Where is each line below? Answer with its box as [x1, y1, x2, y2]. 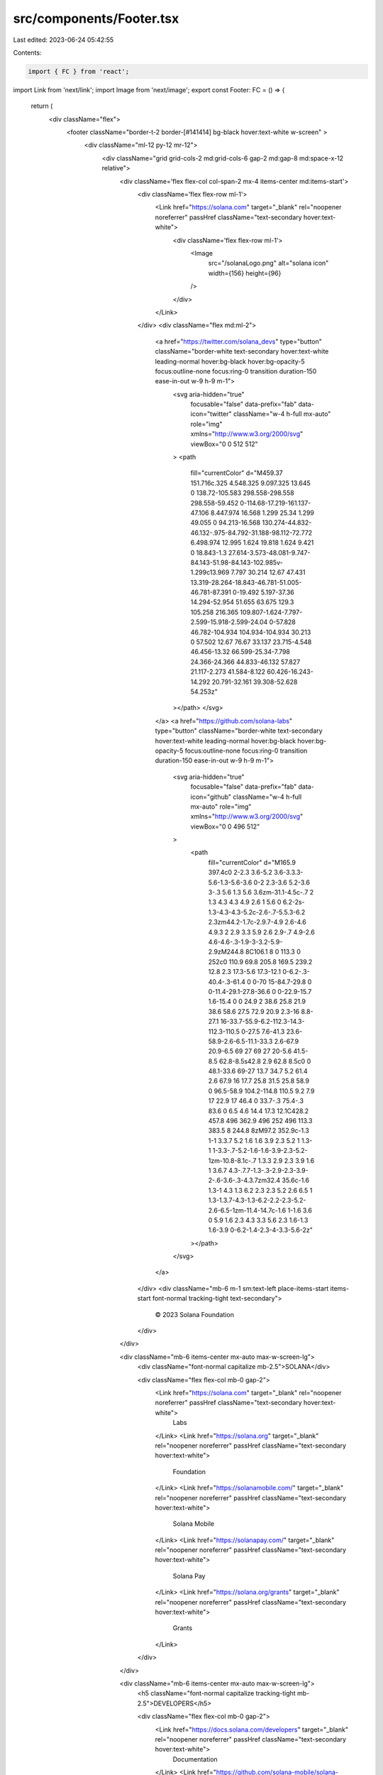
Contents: [13, 48, 42, 57]
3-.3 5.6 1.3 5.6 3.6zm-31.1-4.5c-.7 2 [208, 888, 314, 897]
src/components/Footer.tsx [13, 11, 179, 26]
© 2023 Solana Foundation [155, 1310, 234, 1318]
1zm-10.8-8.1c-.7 [208, 1156, 257, 1164]
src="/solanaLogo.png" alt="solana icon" [208, 259, 329, 268]
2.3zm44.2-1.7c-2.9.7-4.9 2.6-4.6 [208, 918, 306, 927]
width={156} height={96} [208, 268, 282, 277]
